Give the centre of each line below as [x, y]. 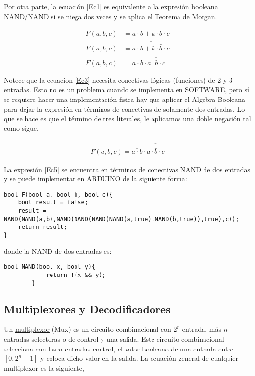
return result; [42, 227]
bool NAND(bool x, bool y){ [50, 267]
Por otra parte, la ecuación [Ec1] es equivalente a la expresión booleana [111, 6]
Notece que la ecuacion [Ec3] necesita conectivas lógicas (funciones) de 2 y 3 [118, 80]
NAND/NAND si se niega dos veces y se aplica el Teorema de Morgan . [111, 16]
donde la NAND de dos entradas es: [58, 251]
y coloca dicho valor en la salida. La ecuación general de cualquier [139, 358]
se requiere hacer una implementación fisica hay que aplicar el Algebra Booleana [125, 99]
